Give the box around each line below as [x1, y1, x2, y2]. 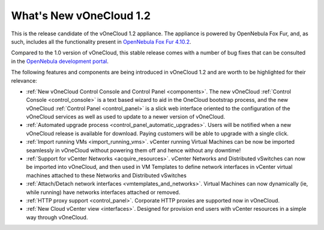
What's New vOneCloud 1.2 [11, 9, 151, 22]
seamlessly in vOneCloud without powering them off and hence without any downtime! [26, 147, 241, 154]
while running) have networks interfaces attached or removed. [26, 189, 181, 196]
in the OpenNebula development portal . [11, 57, 109, 65]
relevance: [11, 77, 37, 84]
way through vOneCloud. [26, 213, 88, 221]
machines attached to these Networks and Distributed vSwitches [26, 171, 187, 179]
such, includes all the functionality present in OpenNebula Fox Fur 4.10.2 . [11, 38, 191, 45]
